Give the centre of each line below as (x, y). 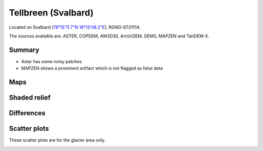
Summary (24, 50)
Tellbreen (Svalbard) (51, 13)
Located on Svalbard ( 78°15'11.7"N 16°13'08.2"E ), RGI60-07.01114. (75, 27)
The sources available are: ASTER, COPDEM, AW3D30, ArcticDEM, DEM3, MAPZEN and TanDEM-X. (109, 36)
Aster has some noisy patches (52, 61)
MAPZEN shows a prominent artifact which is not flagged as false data (92, 68)
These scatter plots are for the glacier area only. (57, 140)
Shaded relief (30, 98)
